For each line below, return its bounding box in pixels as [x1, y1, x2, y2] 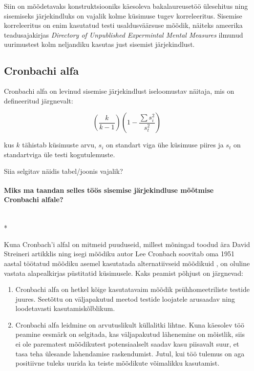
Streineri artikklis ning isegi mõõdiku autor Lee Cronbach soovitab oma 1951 [4, 248, 234, 259]
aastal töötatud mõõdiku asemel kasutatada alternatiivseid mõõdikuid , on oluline [4, 258, 250, 268]
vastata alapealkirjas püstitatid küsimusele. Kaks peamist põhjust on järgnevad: [4, 268, 243, 278]
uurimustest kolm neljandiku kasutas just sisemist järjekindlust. [4, 39, 195, 49]
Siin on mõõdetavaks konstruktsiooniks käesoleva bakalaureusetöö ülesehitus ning [4, 1, 248, 11]
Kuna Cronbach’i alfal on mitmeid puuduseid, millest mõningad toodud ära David [4, 239, 250, 249]
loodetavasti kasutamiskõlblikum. [15, 303, 115, 313]
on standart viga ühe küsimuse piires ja [106, 140, 224, 150]
